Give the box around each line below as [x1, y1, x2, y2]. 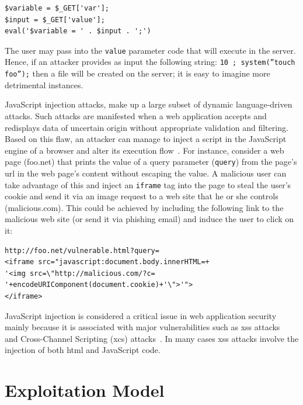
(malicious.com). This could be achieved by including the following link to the [5, 201, 284, 213]
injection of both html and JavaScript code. [5, 344, 161, 356]
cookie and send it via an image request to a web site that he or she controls [5, 190, 278, 202]
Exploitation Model [5, 378, 165, 402]
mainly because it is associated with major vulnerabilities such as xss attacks [5, 321, 280, 333]
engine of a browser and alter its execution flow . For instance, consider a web [5, 144, 284, 156]
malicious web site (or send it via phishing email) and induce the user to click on [5, 213, 294, 225]
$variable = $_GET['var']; [5, 4, 109, 12]
